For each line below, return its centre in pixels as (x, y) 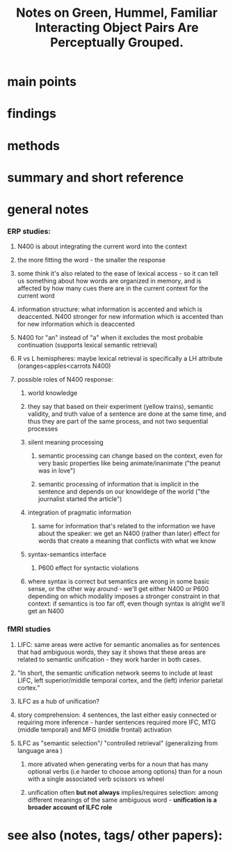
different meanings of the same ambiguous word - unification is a (122, 800)
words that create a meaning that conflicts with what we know (127, 541)
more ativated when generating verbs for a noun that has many (118, 764)
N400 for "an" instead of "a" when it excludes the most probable (110, 338)
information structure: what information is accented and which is (110, 309)
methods (34, 146)
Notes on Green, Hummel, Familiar (117, 13)
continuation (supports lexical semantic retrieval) (87, 345)
